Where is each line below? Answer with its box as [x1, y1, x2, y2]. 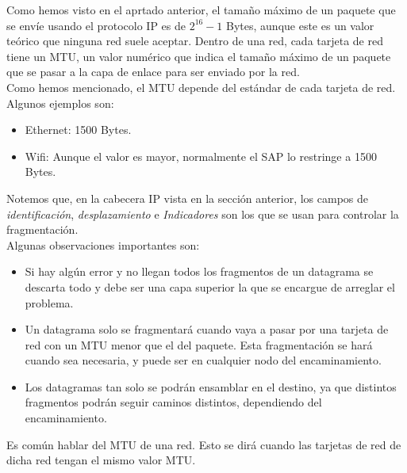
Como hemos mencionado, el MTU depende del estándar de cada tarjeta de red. [6, 78, 396, 95]
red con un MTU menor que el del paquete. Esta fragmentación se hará [25, 336, 373, 353]
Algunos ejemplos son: [6, 94, 114, 111]
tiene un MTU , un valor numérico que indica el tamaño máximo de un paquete [6, 48, 391, 64]
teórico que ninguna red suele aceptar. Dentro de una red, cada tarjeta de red [6, 32, 383, 49]
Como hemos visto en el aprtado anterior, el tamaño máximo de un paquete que [6, 2, 396, 17]
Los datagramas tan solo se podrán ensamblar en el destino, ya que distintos [25, 378, 397, 395]
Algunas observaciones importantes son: [6, 236, 200, 253]
